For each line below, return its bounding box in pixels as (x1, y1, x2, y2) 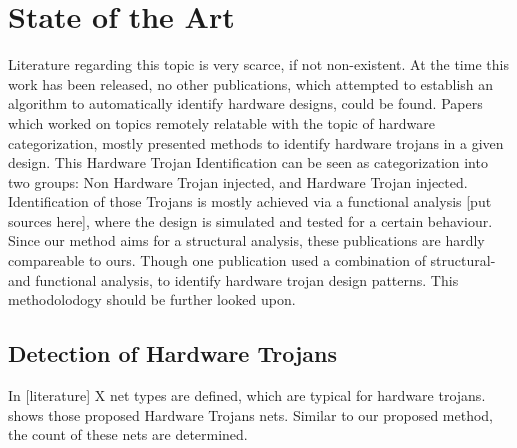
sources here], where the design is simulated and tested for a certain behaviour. (8, 210, 493, 231)
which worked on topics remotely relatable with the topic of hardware (8, 112, 435, 133)
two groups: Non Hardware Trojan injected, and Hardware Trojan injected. (8, 171, 468, 192)
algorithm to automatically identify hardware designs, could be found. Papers (8, 93, 483, 114)
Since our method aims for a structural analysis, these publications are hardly (8, 230, 485, 251)
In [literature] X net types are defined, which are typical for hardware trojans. (8, 385, 486, 406)
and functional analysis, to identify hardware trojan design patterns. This (8, 269, 459, 290)
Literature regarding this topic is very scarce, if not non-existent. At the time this (8, 54, 509, 75)
